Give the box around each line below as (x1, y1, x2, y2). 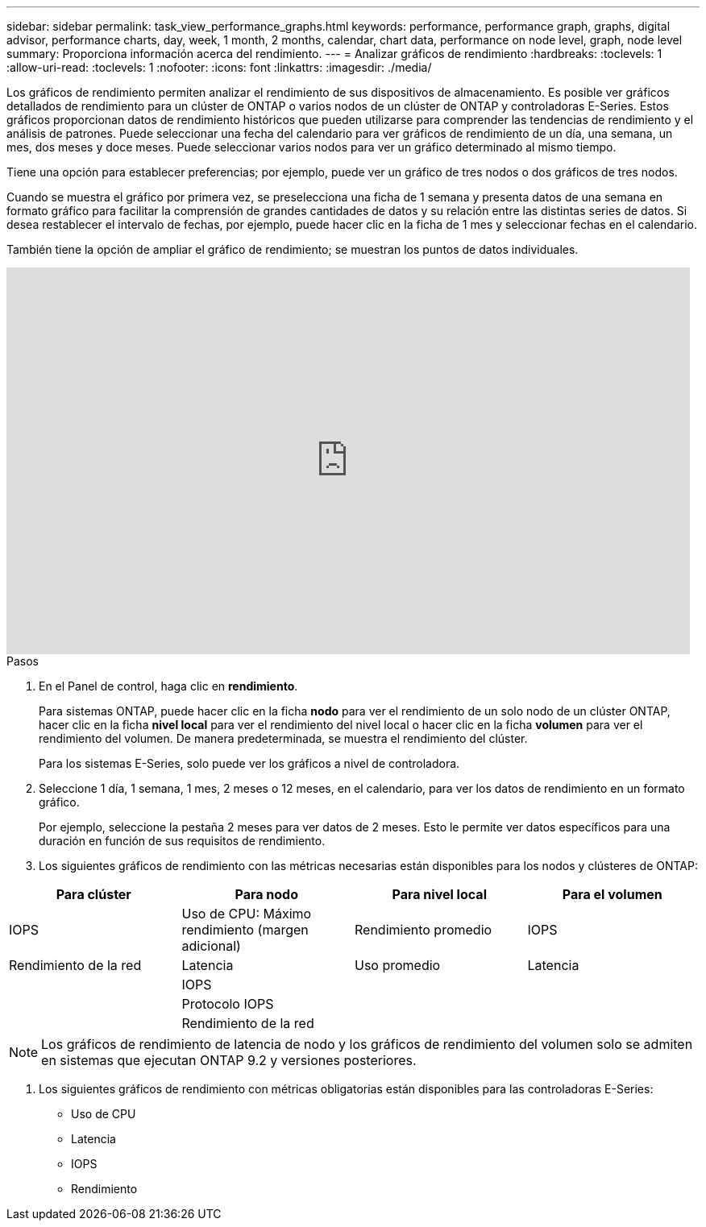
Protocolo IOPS (181, 996, 274, 1012)
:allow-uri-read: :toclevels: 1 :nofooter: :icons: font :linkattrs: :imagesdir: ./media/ (6, 60, 432, 74)
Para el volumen (562, 886, 662, 902)
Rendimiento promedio (355, 922, 492, 938)
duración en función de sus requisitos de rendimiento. (39, 834, 326, 848)
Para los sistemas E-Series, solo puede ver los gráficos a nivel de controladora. (39, 757, 460, 770)
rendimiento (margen (181, 922, 309, 938)
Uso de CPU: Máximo (181, 906, 312, 922)
